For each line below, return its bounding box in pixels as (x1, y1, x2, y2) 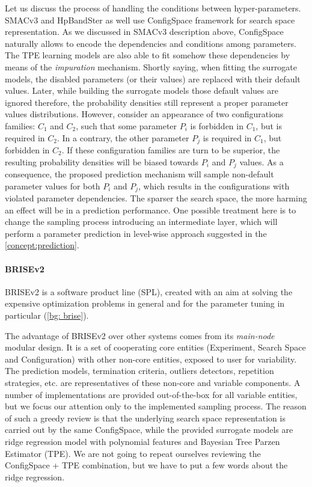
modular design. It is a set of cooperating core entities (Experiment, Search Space (5, 341, 306, 354)
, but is (255, 119, 282, 132)
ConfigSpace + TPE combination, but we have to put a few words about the (5, 459, 288, 471)
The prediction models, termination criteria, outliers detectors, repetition (5, 364, 274, 377)
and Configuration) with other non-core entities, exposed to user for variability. (5, 352, 297, 365)
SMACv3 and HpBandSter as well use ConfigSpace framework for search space (5, 13, 295, 26)
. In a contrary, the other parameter (57, 131, 189, 144)
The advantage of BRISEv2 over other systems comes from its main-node (5, 329, 275, 342)
